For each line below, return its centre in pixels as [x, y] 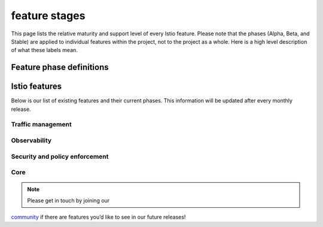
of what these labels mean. [44, 50]
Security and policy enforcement [60, 156]
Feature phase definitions [60, 67]
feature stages [48, 16]
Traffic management [41, 125]
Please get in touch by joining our [68, 200]
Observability [31, 140]
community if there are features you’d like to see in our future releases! [98, 217]
